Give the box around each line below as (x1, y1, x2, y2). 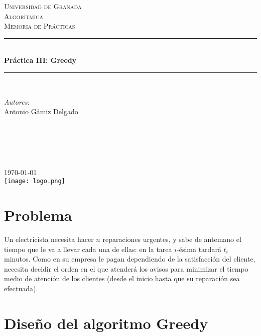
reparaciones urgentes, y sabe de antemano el (102, 233, 241, 244)
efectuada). (4, 283, 38, 293)
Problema (4, 204, 72, 225)
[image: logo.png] (4, 178, 65, 185)
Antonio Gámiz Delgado (4, 106, 78, 117)
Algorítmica (4, 11, 44, 21)
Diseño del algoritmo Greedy (4, 312, 208, 333)
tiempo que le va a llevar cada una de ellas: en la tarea (4, 243, 172, 254)
